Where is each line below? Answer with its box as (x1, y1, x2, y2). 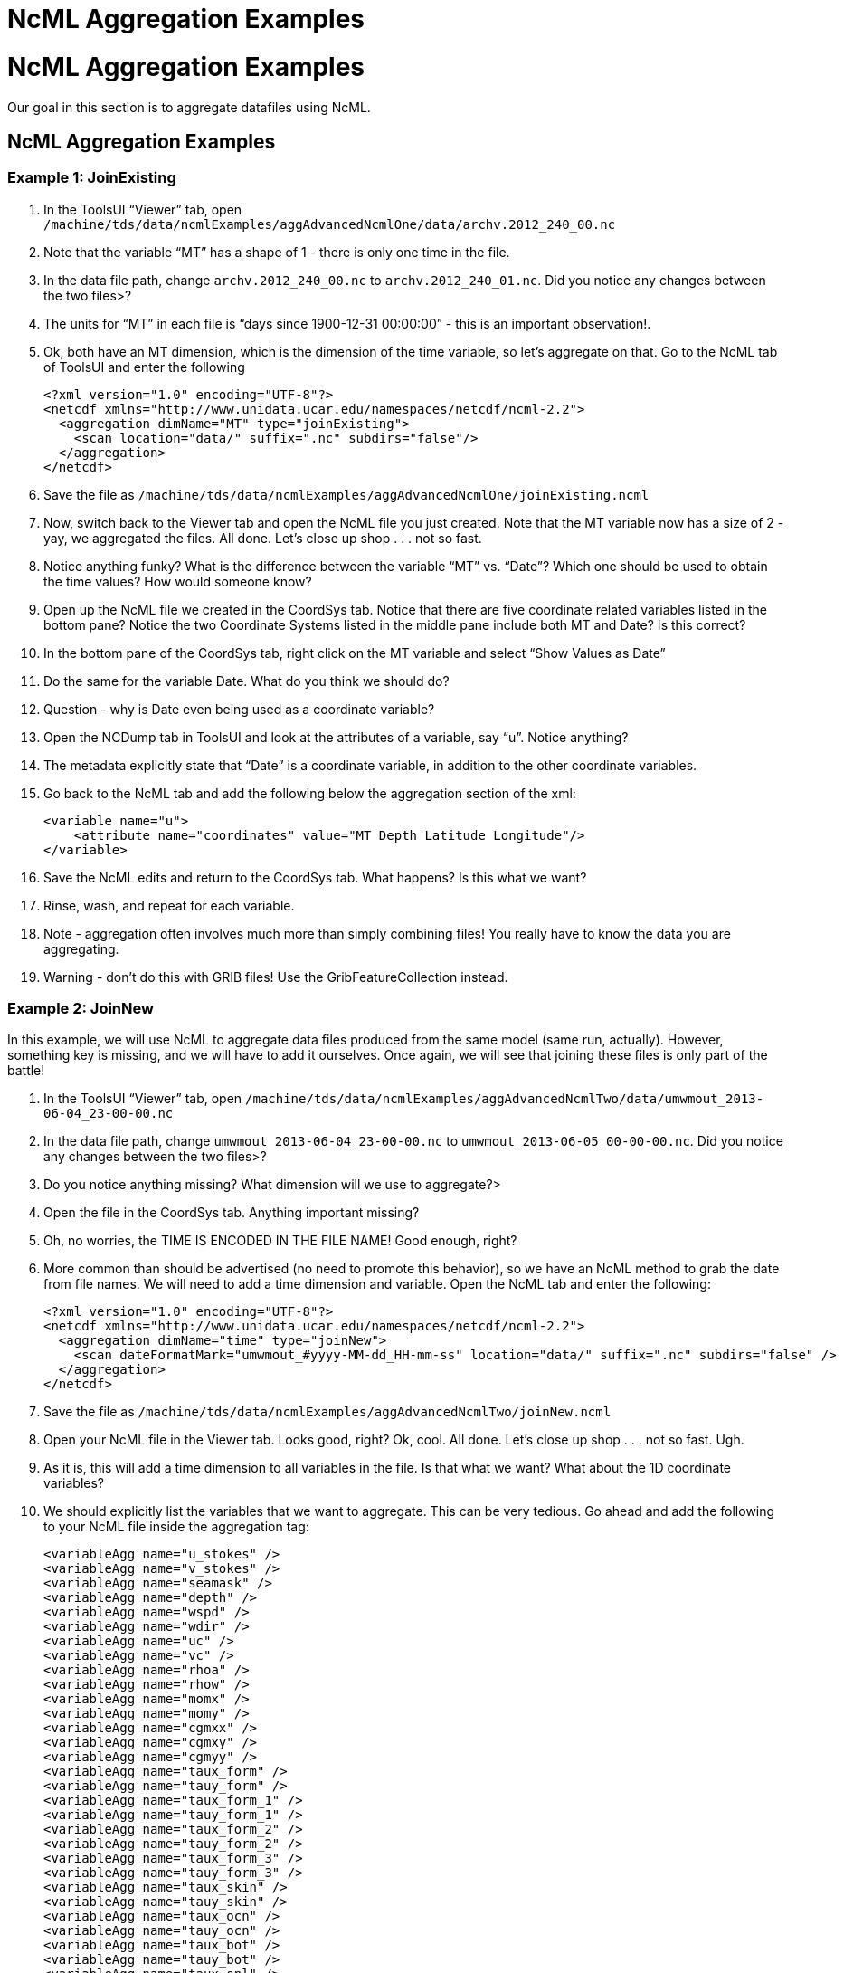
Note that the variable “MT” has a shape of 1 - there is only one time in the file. (43, 243, 510, 260)
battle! (7, 1063, 45, 1079)
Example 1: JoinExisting (7, 168, 176, 187)
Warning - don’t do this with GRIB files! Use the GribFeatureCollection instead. (43, 968, 508, 985)
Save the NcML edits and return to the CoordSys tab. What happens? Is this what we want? (43, 869, 587, 885)
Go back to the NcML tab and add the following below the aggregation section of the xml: (43, 785, 576, 801)
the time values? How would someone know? (43, 573, 312, 589)
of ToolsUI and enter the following (43, 358, 245, 375)
